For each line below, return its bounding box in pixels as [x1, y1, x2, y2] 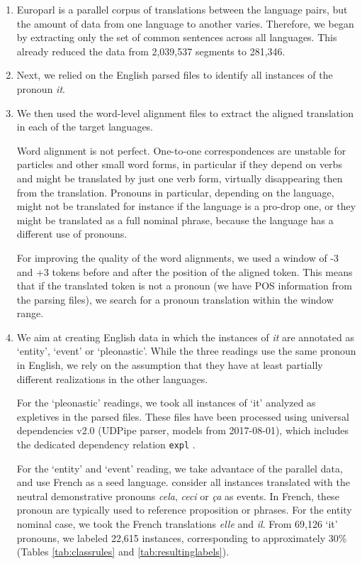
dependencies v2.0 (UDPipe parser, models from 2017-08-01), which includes [16, 423, 349, 438]
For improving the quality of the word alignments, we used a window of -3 [16, 250, 339, 265]
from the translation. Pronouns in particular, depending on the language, [16, 184, 334, 199]
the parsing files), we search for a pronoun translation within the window [16, 292, 334, 306]
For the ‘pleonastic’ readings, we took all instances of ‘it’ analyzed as [16, 395, 316, 410]
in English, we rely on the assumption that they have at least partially [16, 358, 323, 372]
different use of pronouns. [16, 226, 128, 241]
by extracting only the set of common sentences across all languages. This [16, 30, 337, 45]
